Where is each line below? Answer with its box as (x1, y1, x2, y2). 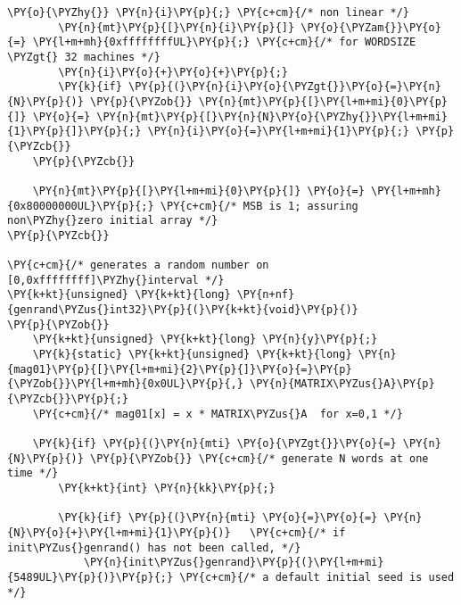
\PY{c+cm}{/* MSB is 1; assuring (160, 199, 358, 212)
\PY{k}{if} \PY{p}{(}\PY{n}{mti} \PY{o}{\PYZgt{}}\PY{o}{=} (32, 437, 397, 451)
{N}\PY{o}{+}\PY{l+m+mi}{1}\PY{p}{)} (7, 526, 231, 539)
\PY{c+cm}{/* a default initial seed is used (179, 570, 455, 584)
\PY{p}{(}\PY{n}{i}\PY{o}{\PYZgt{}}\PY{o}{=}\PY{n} (128, 80, 441, 94)
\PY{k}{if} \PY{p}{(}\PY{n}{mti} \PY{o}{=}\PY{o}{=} (58, 511, 378, 525)
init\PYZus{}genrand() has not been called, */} (7, 541, 301, 554)
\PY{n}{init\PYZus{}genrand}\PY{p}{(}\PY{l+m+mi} (83, 556, 384, 569)
